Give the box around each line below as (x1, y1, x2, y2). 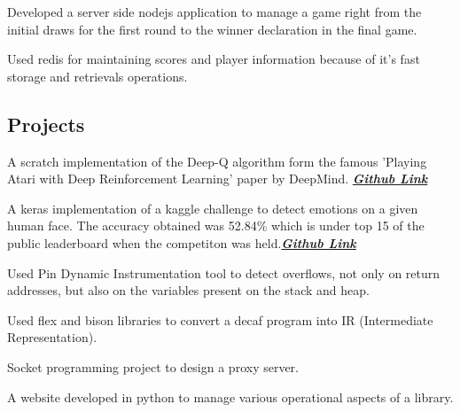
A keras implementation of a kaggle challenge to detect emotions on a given (7, 198, 418, 217)
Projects (7, 110, 85, 137)
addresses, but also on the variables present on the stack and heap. (7, 281, 370, 299)
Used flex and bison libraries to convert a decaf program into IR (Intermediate (7, 310, 433, 329)
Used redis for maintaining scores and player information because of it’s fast (7, 50, 420, 68)
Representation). (7, 328, 97, 346)
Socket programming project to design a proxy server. (7, 357, 299, 376)
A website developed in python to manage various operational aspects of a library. (7, 387, 454, 406)
